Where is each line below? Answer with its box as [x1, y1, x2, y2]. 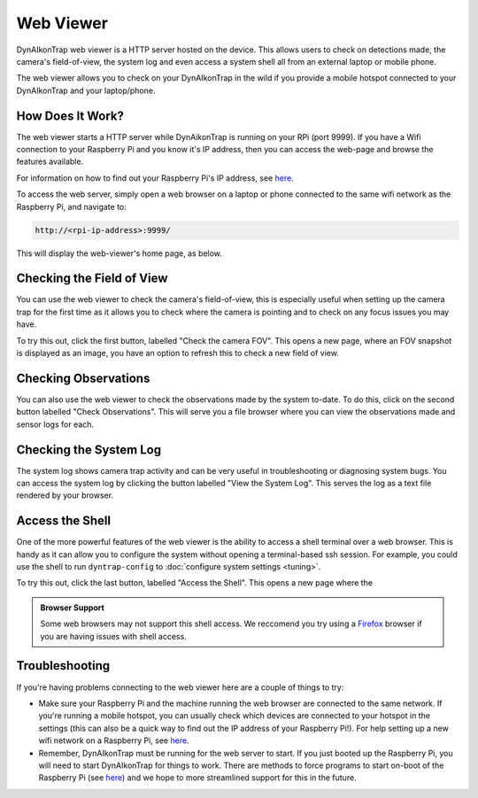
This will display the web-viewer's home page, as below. [16, 248, 223, 259]
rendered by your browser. [16, 490, 114, 500]
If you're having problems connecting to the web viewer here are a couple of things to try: [16, 682, 344, 693]
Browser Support [40, 602, 105, 613]
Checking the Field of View [16, 271, 168, 286]
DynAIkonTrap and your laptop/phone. [16, 85, 156, 96]
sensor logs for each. [16, 419, 95, 430]
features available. [16, 156, 84, 167]
